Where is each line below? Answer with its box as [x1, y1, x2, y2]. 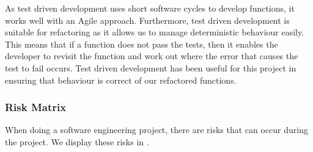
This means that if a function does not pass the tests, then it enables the [5, 37, 278, 50]
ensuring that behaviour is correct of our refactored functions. [5, 73, 237, 86]
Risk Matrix [5, 100, 67, 115]
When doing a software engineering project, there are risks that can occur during [5, 123, 309, 136]
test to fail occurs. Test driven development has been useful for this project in [5, 61, 296, 74]
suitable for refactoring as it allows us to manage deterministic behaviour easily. [5, 26, 304, 38]
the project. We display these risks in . [5, 135, 149, 148]
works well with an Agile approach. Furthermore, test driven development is [5, 13, 290, 26]
